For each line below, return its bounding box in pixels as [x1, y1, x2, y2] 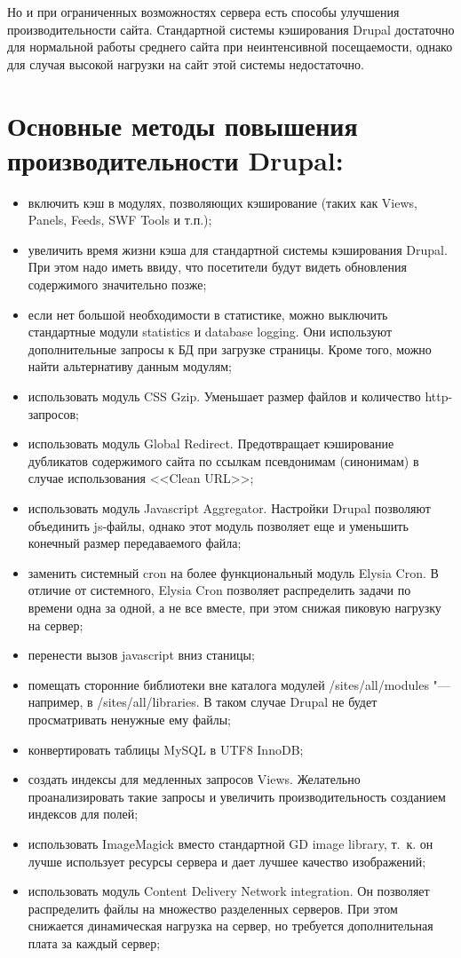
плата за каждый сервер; [28, 933, 161, 952]
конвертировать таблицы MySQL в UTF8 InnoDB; [28, 740, 304, 758]
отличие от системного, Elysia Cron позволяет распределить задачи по [28, 581, 411, 599]
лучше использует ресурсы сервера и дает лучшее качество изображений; [28, 851, 426, 870]
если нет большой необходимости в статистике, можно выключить [28, 305, 388, 323]
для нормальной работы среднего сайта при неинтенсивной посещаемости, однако [7, 37, 453, 56]
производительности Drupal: [7, 141, 344, 178]
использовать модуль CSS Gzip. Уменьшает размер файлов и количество [28, 387, 421, 406]
